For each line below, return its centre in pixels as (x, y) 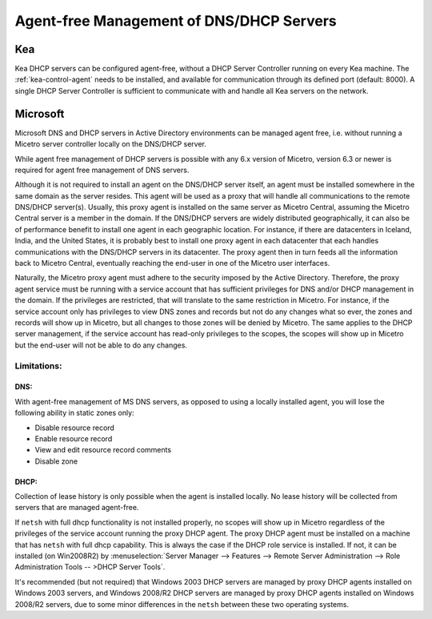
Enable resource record (74, 438)
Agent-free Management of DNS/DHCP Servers (176, 21)
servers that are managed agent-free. (77, 508)
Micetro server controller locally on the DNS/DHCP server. (111, 144)
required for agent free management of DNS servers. (102, 170)
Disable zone (56, 461)
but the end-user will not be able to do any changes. (101, 345)
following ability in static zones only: (75, 413)
